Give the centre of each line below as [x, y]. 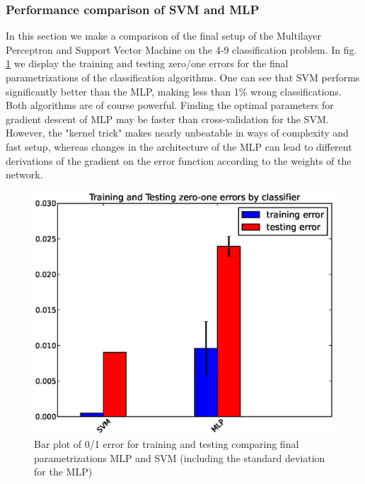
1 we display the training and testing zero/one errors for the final [147, 63]
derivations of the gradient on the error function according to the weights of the [179, 160]
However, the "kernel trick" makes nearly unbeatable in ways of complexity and [177, 133]
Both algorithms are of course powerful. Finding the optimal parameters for [170, 105]
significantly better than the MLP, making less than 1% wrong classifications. [174, 91]
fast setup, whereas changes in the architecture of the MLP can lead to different [179, 146]
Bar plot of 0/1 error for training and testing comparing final [167, 444]
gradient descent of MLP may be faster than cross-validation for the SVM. [167, 119]
